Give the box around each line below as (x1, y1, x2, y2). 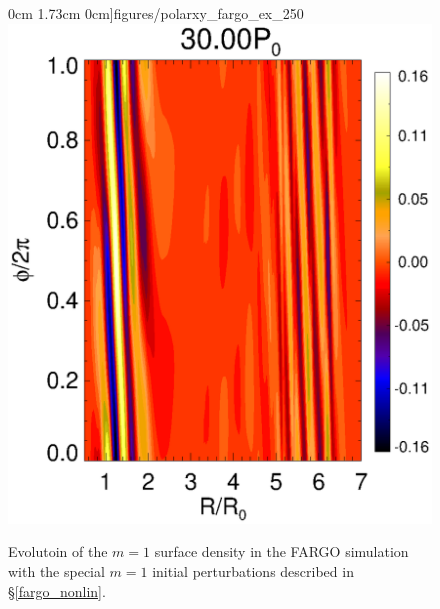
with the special (8, 560, 105, 581)
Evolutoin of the (8, 541, 108, 562)
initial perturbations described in (152, 560, 354, 581)
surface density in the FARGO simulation (154, 541, 409, 562)
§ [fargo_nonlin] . (8, 580, 106, 601)
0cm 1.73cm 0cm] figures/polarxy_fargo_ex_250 (8, 3, 304, 23)
